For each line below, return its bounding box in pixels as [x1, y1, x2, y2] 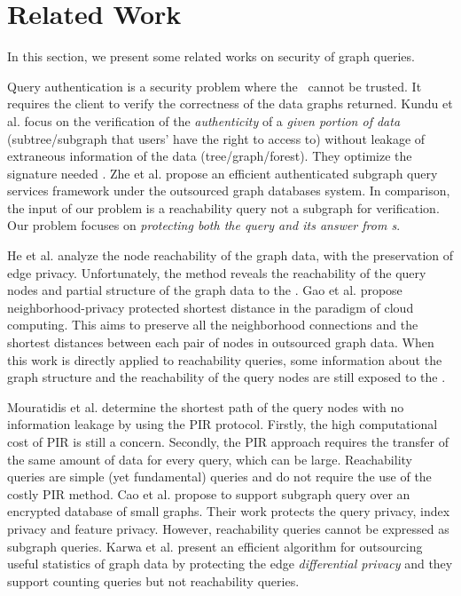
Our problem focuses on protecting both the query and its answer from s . [7, 216, 401, 234]
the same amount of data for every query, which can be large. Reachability [7, 449, 412, 468]
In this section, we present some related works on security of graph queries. [7, 47, 415, 66]
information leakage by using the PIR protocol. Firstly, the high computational [7, 415, 438, 433]
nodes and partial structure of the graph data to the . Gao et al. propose [7, 281, 402, 299]
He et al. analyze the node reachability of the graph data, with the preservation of [7, 246, 454, 265]
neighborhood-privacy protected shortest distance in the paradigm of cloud [7, 298, 414, 316]
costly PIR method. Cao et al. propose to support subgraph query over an [7, 484, 410, 503]
